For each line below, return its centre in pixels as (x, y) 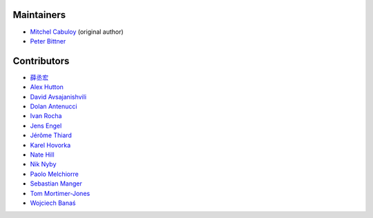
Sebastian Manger (56, 184)
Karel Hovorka (50, 145)
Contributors (41, 61)
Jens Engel (46, 126)
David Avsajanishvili (58, 97)
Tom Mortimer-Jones (60, 193)
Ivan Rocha (46, 116)
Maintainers (39, 15)
